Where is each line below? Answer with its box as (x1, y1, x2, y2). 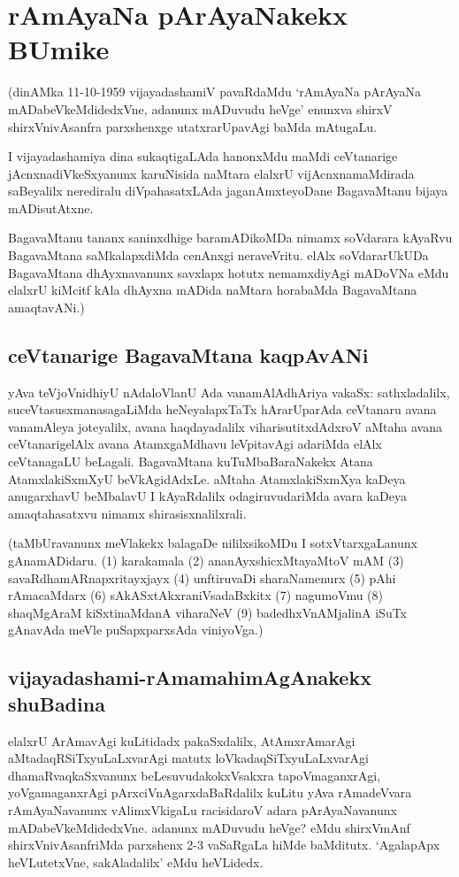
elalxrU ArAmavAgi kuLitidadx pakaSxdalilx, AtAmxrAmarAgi (8, 731, 356, 750)
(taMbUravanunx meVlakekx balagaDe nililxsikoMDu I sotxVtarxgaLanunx (8, 534, 417, 552)
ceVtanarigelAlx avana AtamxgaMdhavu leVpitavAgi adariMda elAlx (8, 435, 382, 453)
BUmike (8, 31, 110, 67)
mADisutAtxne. (8, 198, 94, 217)
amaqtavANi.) (8, 297, 85, 316)
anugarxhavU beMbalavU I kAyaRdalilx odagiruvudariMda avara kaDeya (8, 487, 407, 505)
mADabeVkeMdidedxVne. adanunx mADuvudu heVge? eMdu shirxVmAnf (8, 818, 410, 836)
